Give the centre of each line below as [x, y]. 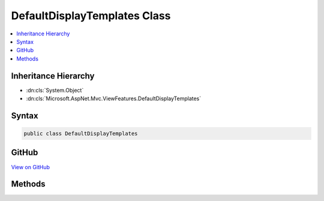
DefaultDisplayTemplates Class [91, 16]
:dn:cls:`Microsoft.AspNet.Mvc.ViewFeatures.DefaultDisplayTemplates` [114, 98]
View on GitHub [31, 167]
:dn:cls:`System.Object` [55, 90]
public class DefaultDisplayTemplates [81, 134]
